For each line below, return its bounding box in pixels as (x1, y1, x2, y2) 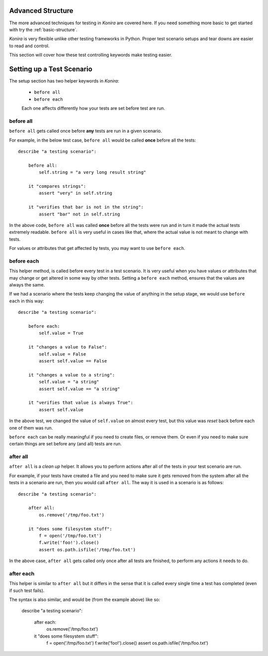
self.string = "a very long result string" (39, 169, 146, 175)
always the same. (9, 282, 45, 288)
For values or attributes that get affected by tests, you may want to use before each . (9, 245, 186, 251)
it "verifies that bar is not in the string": (28, 204, 144, 210)
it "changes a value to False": (28, 344, 107, 350)
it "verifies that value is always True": (28, 400, 134, 406)
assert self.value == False (39, 358, 107, 364)
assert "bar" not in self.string (39, 211, 120, 217)
